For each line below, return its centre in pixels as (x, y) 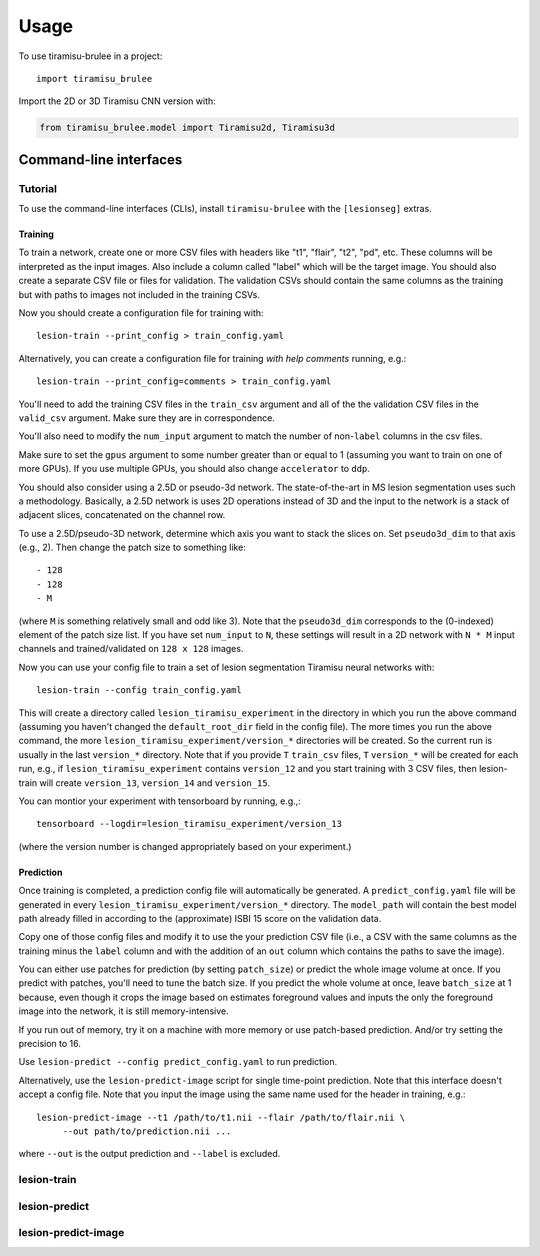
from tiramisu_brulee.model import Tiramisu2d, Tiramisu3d (187, 128)
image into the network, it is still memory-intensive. (123, 1011)
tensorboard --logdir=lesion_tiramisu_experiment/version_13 (189, 824)
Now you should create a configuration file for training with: (141, 313)
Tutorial (37, 188)
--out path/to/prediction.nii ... (147, 1131)
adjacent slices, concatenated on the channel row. (122, 515)
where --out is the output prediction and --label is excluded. (149, 1154)
